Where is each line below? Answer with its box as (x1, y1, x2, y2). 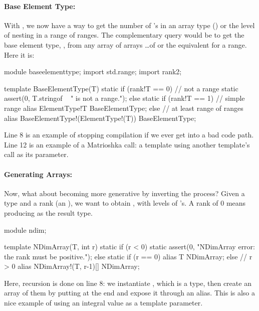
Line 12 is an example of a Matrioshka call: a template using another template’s (4, 139, 250, 149)
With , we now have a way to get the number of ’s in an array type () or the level (4, 20, 255, 30)
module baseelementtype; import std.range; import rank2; (4, 66, 182, 77)
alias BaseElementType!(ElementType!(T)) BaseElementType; (4, 112, 196, 123)
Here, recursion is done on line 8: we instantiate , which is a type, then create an (4, 277, 251, 288)
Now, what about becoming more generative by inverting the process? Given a (4, 188, 245, 198)
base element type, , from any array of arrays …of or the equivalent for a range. (4, 39, 247, 50)
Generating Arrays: (4, 169, 73, 179)
